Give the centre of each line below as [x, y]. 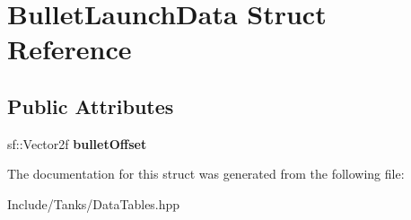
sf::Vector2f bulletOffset [77, 143]
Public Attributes [91, 106]
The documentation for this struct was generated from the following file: [206, 174]
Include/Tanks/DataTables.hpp [94, 203]
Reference [70, 49]
